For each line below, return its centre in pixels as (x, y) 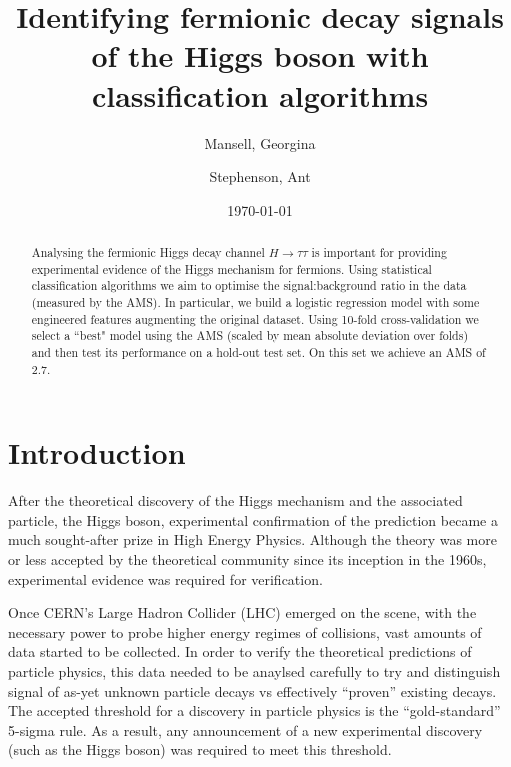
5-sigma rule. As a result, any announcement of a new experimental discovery (245, 729)
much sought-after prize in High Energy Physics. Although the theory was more (252, 539)
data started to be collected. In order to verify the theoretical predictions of (240, 651)
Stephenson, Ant (260, 176)
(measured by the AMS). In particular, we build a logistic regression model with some (255, 302)
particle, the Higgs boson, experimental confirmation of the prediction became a (253, 519)
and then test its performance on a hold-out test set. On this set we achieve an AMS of (258, 352)
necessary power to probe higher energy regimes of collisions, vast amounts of (245, 631)
